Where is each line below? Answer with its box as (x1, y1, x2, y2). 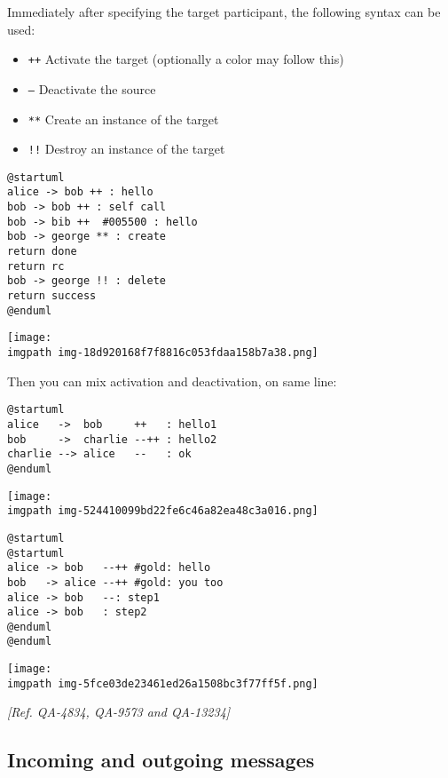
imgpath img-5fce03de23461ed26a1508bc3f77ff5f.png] (7, 677, 318, 690)
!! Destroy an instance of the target (28, 139, 225, 158)
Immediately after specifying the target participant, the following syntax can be (7, 3, 441, 20)
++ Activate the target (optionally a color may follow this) (28, 50, 344, 68)
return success (7, 290, 97, 303)
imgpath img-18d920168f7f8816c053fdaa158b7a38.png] (7, 346, 318, 360)
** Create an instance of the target (28, 109, 219, 128)
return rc (7, 259, 65, 273)
